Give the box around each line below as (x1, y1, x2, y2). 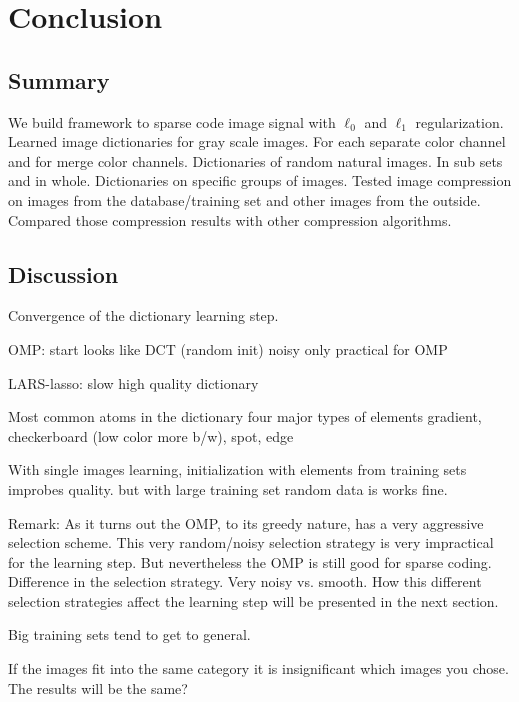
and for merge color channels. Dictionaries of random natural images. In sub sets (8, 150, 503, 171)
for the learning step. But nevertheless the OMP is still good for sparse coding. (8, 551, 492, 572)
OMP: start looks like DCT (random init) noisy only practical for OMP (8, 338, 448, 359)
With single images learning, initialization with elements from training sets (8, 459, 467, 480)
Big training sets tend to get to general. (8, 624, 251, 645)
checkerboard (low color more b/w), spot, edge (8, 425, 294, 446)
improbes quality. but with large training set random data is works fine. (8, 478, 448, 499)
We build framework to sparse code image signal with (8, 111, 336, 132)
